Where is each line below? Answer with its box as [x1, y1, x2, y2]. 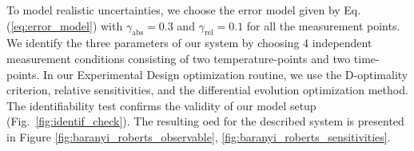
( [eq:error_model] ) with [6, 17, 123, 34]
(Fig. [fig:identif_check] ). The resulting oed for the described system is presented [6, 113, 404, 129]
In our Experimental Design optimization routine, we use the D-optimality [42, 66, 408, 82]
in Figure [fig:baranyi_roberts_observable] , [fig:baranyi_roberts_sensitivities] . [6, 128, 391, 145]
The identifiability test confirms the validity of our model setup [6, 97, 316, 113]
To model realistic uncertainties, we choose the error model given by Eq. [6, 2, 361, 18]
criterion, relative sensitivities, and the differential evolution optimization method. [6, 81, 408, 98]
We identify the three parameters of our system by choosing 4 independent [6, 34, 372, 51]
